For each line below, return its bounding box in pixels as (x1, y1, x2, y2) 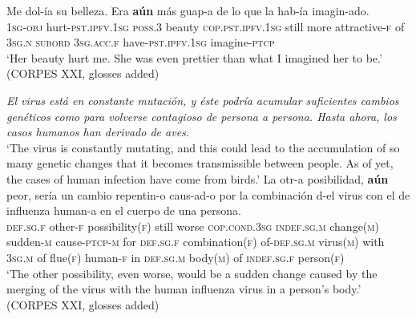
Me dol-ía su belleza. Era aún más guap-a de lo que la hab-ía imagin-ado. (6, 2, 370, 18)
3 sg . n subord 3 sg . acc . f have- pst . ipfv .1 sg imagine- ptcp (6, 34, 275, 50)
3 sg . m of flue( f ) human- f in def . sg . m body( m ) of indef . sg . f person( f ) (6, 248, 345, 265)
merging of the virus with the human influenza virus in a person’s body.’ (6, 281, 361, 297)
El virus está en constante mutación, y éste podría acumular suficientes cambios (6, 91, 399, 108)
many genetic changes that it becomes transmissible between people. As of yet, (6, 155, 394, 172)
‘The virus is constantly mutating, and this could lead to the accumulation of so (6, 139, 400, 155)
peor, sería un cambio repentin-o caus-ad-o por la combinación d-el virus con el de (6, 186, 410, 203)
